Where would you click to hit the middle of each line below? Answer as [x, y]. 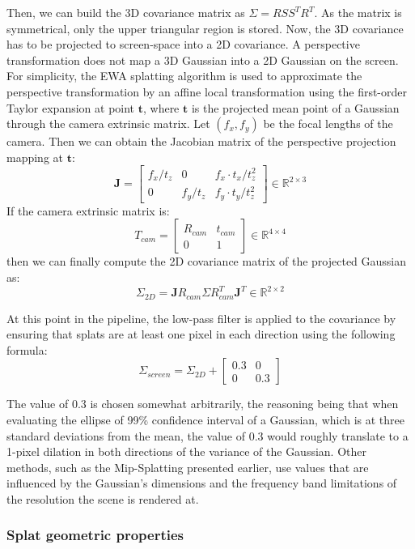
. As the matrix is [358, 12]
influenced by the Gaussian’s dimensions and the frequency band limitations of [202, 483]
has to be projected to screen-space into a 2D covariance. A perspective [183, 44]
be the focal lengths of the [328, 123]
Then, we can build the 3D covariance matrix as [126, 12]
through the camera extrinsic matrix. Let [108, 123]
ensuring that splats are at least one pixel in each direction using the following [201, 334]
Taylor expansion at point [71, 107]
